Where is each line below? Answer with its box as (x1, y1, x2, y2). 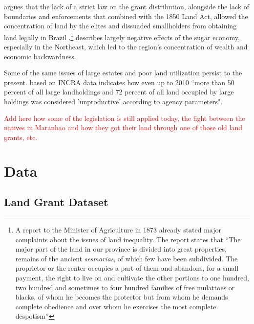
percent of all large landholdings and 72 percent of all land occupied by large (4, 87, 234, 97)
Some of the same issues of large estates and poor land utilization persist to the (4, 68, 242, 78)
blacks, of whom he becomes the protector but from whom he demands (15, 292, 228, 302)
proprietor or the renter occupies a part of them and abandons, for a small (15, 263, 239, 273)
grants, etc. (4, 132, 38, 142)
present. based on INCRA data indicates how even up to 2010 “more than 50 (4, 77, 234, 87)
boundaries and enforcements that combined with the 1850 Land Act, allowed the (4, 11, 248, 21)
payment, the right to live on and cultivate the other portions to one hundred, (15, 272, 250, 282)
